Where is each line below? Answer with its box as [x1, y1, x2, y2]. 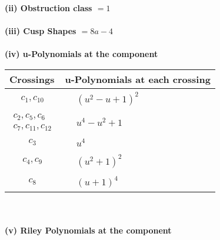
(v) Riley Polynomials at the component [5, 224, 172, 236]
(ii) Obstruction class [5, 2, 92, 14]
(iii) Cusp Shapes [5, 25, 76, 37]
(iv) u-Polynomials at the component [5, 48, 158, 60]
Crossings [9, 72, 55, 86]
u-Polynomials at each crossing [65, 72, 211, 86]
